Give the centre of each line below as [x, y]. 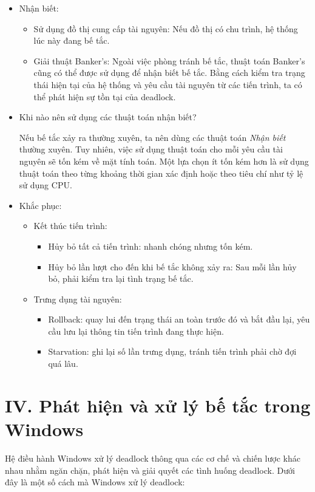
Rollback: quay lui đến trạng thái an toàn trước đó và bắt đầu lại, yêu [179, 319]
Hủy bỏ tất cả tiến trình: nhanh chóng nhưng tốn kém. [151, 246]
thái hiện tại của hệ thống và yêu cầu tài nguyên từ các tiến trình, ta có [168, 84]
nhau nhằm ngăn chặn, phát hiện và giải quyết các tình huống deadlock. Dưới [150, 470]
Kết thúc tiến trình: [70, 226]
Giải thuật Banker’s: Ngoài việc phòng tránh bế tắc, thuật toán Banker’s [169, 60]
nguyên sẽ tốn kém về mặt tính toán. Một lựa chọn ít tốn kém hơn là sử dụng [164, 161]
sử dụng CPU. [46, 185]
